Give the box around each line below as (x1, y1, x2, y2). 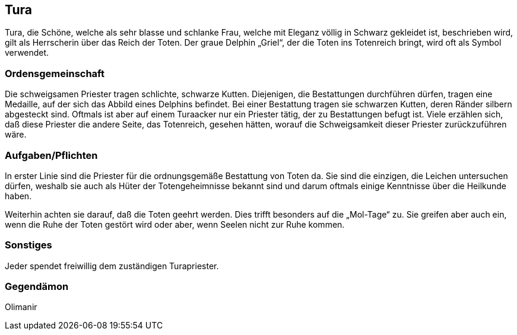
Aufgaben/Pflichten (5, 149, 98, 161)
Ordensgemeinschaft (5, 67, 104, 79)
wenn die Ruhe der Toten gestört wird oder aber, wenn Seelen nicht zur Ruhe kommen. (5, 219, 345, 229)
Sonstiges (5, 239, 52, 251)
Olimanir (5, 302, 37, 312)
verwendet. (5, 47, 49, 58)
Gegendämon (5, 280, 69, 293)
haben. (5, 190, 32, 201)
